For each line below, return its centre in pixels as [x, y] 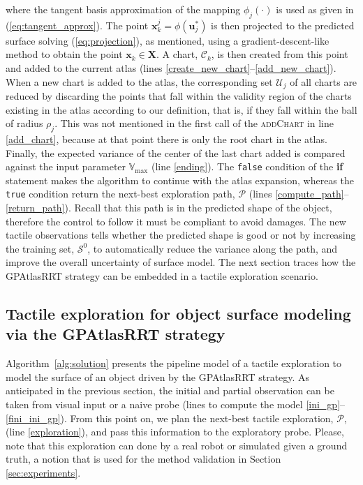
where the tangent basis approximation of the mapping [123, 9]
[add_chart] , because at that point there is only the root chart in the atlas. [166, 139]
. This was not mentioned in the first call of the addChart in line [194, 123]
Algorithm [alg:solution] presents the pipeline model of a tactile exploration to [174, 363]
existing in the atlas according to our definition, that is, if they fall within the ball [181, 109]
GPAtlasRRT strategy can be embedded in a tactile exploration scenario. [162, 276]
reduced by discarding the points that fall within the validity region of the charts [179, 96]
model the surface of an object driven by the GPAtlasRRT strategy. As [158, 376]
